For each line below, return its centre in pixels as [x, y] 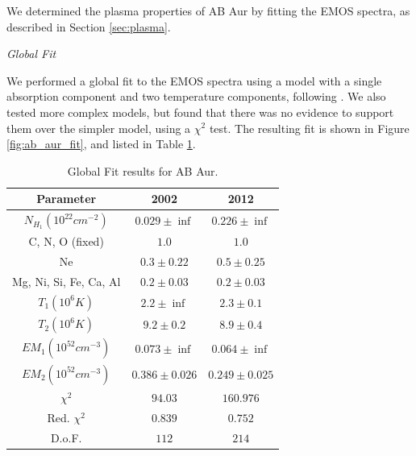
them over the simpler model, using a [99, 128]
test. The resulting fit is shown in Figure [309, 128]
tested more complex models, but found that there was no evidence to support [200, 112]
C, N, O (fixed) [66, 241]
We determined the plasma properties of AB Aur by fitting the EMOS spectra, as [208, 10]
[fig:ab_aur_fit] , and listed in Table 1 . [101, 144]
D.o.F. [66, 437]
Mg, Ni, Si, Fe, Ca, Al [67, 282]
